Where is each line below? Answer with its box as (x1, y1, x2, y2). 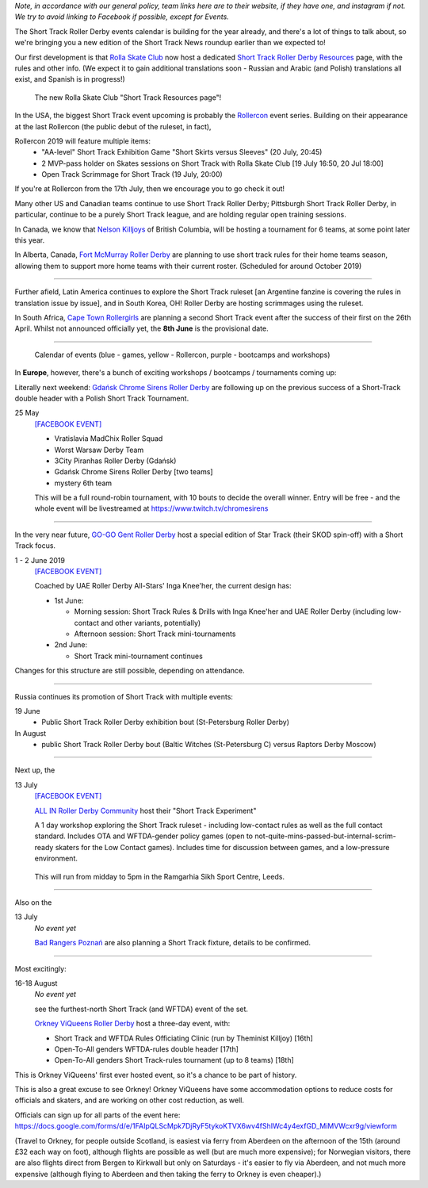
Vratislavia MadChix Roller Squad (54, 434, 163, 443)
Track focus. (14, 541, 55, 550)
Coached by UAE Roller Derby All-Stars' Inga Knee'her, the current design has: (34, 581, 292, 591)
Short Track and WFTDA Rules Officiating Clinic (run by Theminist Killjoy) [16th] (54, 1033, 313, 1043)
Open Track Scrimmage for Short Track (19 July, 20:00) (41, 170, 224, 179)
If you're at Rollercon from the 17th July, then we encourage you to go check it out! (14, 184, 285, 194)
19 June (14, 706, 41, 715)
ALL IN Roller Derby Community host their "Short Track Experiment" (34, 806, 257, 815)
